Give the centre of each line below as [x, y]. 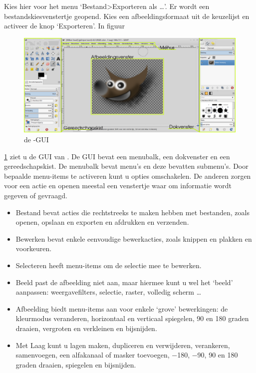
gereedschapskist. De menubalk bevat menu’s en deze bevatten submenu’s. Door [126, 166]
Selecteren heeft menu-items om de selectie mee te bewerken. [109, 265]
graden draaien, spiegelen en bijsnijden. [76, 364]
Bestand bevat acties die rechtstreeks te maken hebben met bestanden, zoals [132, 212]
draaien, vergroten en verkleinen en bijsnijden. [86, 328]
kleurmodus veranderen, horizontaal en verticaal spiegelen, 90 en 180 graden [132, 318]
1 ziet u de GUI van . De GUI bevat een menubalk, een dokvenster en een [117, 156]
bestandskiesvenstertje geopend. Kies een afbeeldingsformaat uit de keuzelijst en [127, 16]
